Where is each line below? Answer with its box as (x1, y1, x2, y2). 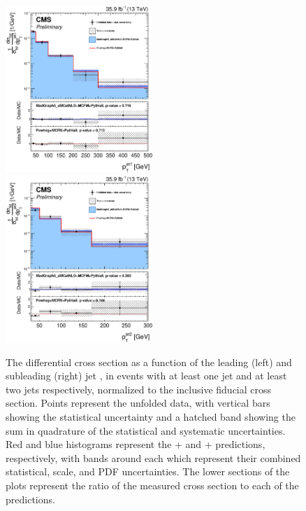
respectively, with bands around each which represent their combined (6, 450, 301, 465)
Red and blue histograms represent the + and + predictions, (6, 437, 265, 451)
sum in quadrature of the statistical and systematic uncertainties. (6, 423, 286, 437)
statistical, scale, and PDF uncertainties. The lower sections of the (6, 464, 290, 479)
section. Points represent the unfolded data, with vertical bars (6, 395, 270, 410)
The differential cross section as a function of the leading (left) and (6, 354, 292, 369)
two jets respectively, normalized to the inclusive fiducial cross (6, 381, 272, 396)
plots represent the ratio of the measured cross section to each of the (6, 478, 299, 493)
